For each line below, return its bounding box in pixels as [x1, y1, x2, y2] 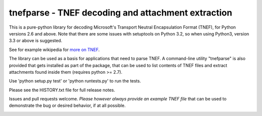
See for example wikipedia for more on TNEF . [9, 47, 100, 52]
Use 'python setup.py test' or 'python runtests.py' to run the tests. [9, 78, 141, 84]
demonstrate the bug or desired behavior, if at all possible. [9, 102, 126, 109]
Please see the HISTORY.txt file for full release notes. [9, 87, 115, 93]
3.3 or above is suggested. [9, 38, 63, 44]
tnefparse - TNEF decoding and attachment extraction [9, 7, 232, 18]
